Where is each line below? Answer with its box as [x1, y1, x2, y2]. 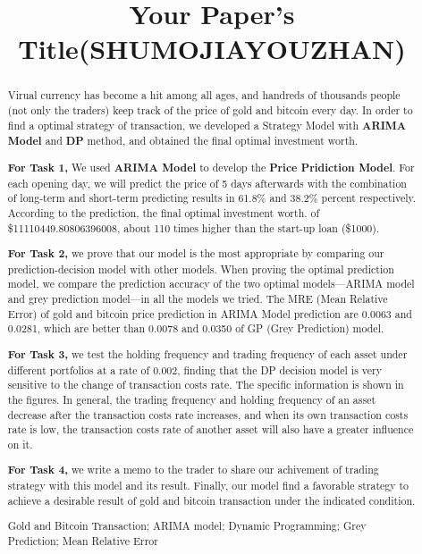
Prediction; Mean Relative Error [7, 533, 158, 548]
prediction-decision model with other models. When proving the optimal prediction [7, 261, 394, 276]
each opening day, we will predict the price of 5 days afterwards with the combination [7, 175, 407, 190]
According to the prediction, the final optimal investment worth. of [7, 205, 320, 220]
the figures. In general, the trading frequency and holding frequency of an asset [7, 391, 376, 407]
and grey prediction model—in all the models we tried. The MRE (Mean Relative [7, 291, 388, 306]
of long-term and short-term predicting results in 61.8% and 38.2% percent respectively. [7, 190, 417, 206]
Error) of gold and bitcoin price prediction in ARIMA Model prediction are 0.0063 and [7, 306, 412, 321]
